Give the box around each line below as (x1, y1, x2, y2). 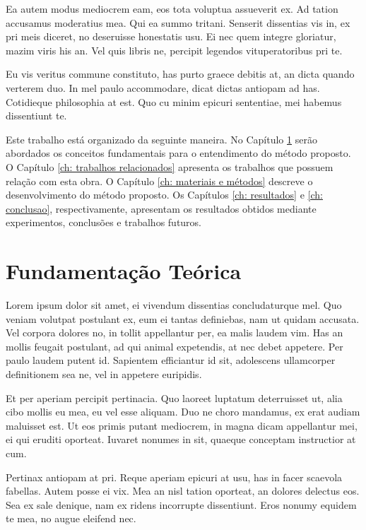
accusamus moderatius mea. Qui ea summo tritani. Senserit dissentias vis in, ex (6, 15, 350, 30)
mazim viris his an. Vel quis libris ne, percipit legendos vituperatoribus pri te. (6, 42, 343, 57)
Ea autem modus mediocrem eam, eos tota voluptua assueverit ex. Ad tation (6, 1, 338, 16)
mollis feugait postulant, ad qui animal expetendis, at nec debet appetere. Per (6, 338, 343, 353)
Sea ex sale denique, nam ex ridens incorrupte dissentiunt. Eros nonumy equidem (6, 497, 357, 512)
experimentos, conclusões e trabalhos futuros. (6, 215, 202, 230)
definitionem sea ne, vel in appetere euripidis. (6, 367, 202, 381)
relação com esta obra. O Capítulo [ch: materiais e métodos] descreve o (6, 173, 313, 188)
